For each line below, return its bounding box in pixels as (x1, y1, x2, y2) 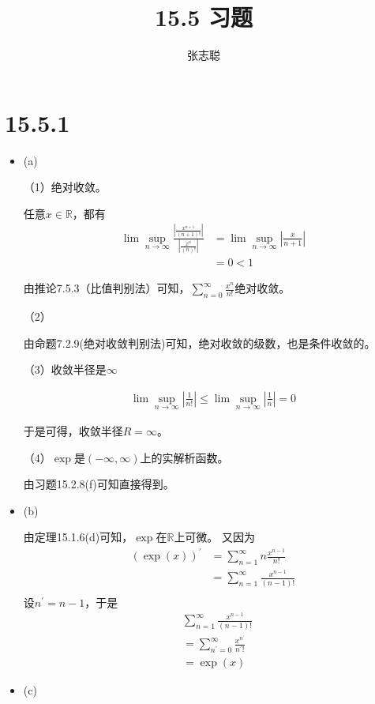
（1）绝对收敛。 (23, 179, 107, 195)
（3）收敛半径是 (23, 361, 107, 378)
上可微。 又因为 (174, 529, 256, 545)
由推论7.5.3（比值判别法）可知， (23, 280, 190, 296)
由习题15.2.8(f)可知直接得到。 (23, 476, 174, 492)
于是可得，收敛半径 (23, 422, 123, 439)
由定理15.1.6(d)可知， (23, 529, 133, 545)
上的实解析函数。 (140, 449, 229, 465)
